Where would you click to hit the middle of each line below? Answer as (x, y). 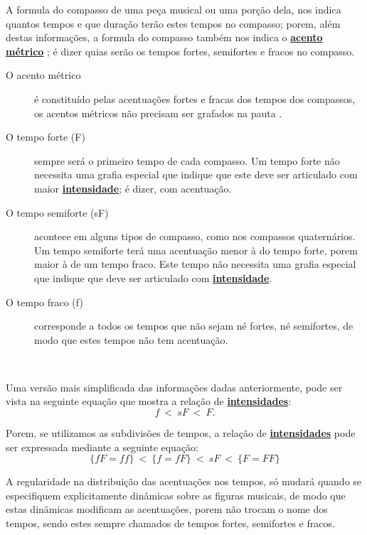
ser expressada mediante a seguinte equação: (102, 447)
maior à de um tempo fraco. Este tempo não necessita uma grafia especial (195, 264)
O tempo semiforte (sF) (57, 212)
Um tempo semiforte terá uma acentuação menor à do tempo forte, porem (196, 250)
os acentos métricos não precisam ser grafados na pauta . (158, 113)
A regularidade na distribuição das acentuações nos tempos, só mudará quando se (184, 481)
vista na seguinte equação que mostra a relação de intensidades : (149, 401)
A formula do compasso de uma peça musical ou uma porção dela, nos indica (174, 9)
